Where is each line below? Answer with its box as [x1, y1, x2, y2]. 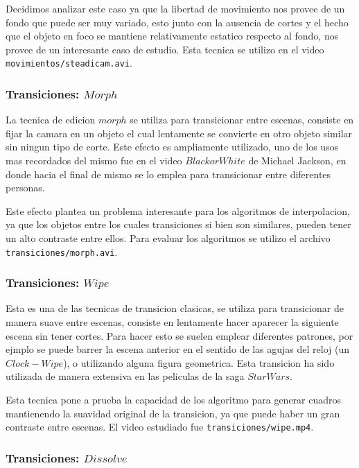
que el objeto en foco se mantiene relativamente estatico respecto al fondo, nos [6, 28, 339, 43]
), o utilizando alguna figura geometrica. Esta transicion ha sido [63, 355, 335, 370]
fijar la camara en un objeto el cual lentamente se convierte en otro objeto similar [6, 125, 353, 140]
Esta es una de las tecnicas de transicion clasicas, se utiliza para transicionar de [6, 301, 344, 315]
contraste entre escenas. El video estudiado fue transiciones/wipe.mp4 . [6, 419, 314, 434]
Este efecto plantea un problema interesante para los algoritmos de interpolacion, [6, 203, 350, 218]
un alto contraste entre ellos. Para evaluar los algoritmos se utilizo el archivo [6, 231, 331, 245]
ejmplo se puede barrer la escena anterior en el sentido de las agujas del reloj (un [6, 342, 350, 356]
